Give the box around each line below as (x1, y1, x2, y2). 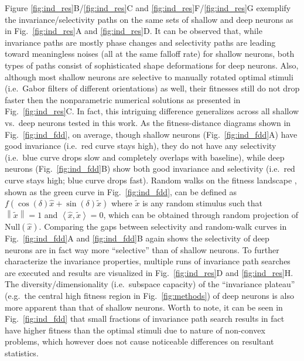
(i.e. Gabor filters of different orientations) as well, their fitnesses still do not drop (5, 82, 300, 94)
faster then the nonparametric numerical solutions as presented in (5, 93, 241, 105)
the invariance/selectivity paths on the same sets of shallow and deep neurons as (5, 13, 293, 25)
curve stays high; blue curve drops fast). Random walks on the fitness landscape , (5, 173, 297, 186)
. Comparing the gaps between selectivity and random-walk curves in (39, 220, 287, 233)
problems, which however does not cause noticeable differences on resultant (5, 335, 274, 348)
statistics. (5, 347, 39, 359)
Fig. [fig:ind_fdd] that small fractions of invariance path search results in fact (5, 312, 285, 325)
